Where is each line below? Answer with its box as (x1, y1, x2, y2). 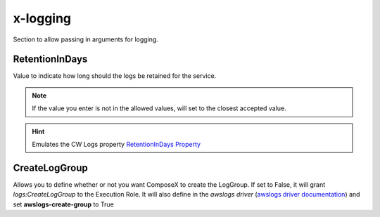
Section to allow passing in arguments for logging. (13, 35, 158, 44)
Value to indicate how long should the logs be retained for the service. (13, 72, 217, 80)
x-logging (13, 11, 72, 26)
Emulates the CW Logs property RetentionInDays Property (32, 140, 201, 149)
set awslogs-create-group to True (13, 200, 114, 209)
